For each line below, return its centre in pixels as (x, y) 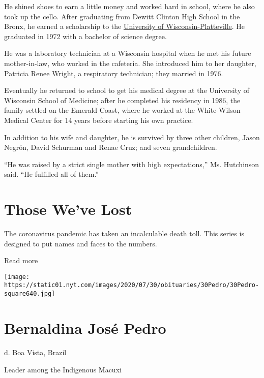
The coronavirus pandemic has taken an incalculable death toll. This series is (124, 233)
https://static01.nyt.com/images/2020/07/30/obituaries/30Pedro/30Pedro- (132, 285)
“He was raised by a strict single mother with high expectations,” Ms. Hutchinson (132, 164)
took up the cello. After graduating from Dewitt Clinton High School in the (122, 16)
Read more (21, 260)
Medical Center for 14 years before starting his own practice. (99, 120)
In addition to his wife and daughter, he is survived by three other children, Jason (132, 137)
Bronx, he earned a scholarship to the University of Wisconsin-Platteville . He (125, 26)
